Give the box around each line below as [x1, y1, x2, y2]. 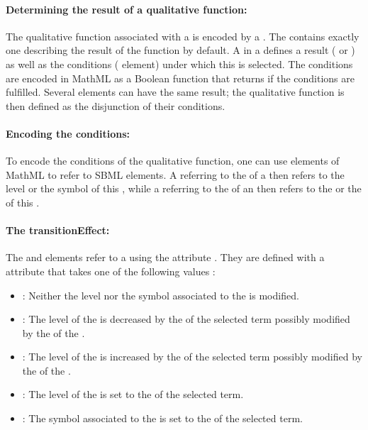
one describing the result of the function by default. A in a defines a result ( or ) [6, 43, 355, 57]
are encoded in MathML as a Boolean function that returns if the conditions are [6, 70, 355, 85]
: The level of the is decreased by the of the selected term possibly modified [22, 312, 350, 326]
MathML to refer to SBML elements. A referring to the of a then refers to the [6, 167, 345, 182]
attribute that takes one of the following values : [6, 263, 216, 278]
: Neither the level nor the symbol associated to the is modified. [22, 287, 299, 302]
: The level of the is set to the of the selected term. [22, 387, 244, 402]
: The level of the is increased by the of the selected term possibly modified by [22, 349, 362, 364]
